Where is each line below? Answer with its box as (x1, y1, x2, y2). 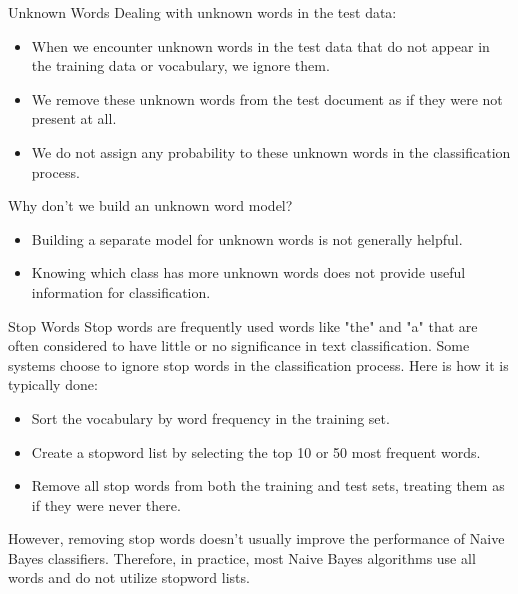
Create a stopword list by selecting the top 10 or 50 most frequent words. (31, 441, 481, 462)
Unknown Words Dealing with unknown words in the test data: (8, 2, 397, 22)
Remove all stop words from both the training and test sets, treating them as (31, 475, 505, 496)
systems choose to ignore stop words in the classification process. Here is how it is (8, 354, 509, 375)
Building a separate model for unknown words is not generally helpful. (31, 228, 463, 249)
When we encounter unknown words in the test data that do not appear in (31, 35, 490, 56)
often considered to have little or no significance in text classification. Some (8, 335, 470, 356)
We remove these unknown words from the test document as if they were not (31, 88, 503, 109)
